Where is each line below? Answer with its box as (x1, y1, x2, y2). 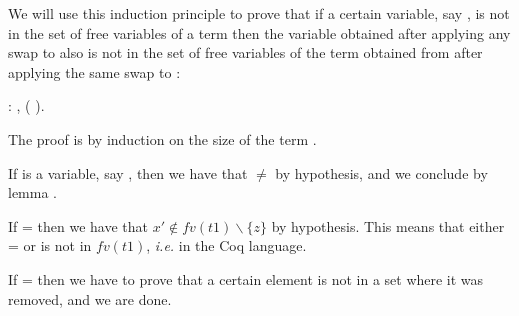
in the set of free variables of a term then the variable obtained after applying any (8, 22, 511, 43)
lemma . (8, 182, 57, 203)
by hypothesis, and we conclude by (275, 162, 488, 183)
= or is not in (8, 235, 92, 256)
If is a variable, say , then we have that (8, 162, 248, 183)
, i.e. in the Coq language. (146, 235, 307, 256)
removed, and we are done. (8, 288, 172, 309)
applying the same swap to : (8, 61, 181, 82)
